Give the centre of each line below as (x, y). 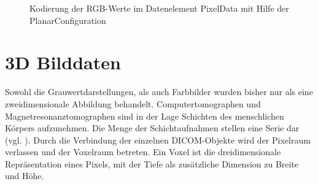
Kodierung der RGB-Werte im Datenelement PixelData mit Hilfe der (159, 8)
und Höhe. (25, 176)
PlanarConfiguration (68, 20)
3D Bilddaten (63, 62)
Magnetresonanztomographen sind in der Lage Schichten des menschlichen (145, 116)
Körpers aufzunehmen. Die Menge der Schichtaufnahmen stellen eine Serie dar (152, 128)
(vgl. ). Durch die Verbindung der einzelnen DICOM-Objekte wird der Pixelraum (158, 140)
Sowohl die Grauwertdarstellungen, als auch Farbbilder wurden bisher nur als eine (159, 92)
